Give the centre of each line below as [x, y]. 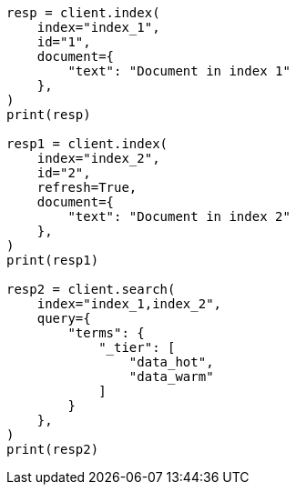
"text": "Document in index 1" [179, 71]
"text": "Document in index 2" [179, 216]
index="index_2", [98, 158]
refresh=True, [87, 187]
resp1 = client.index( [87, 144]
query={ [64, 318]
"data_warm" [171, 377]
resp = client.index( [83, 13]
